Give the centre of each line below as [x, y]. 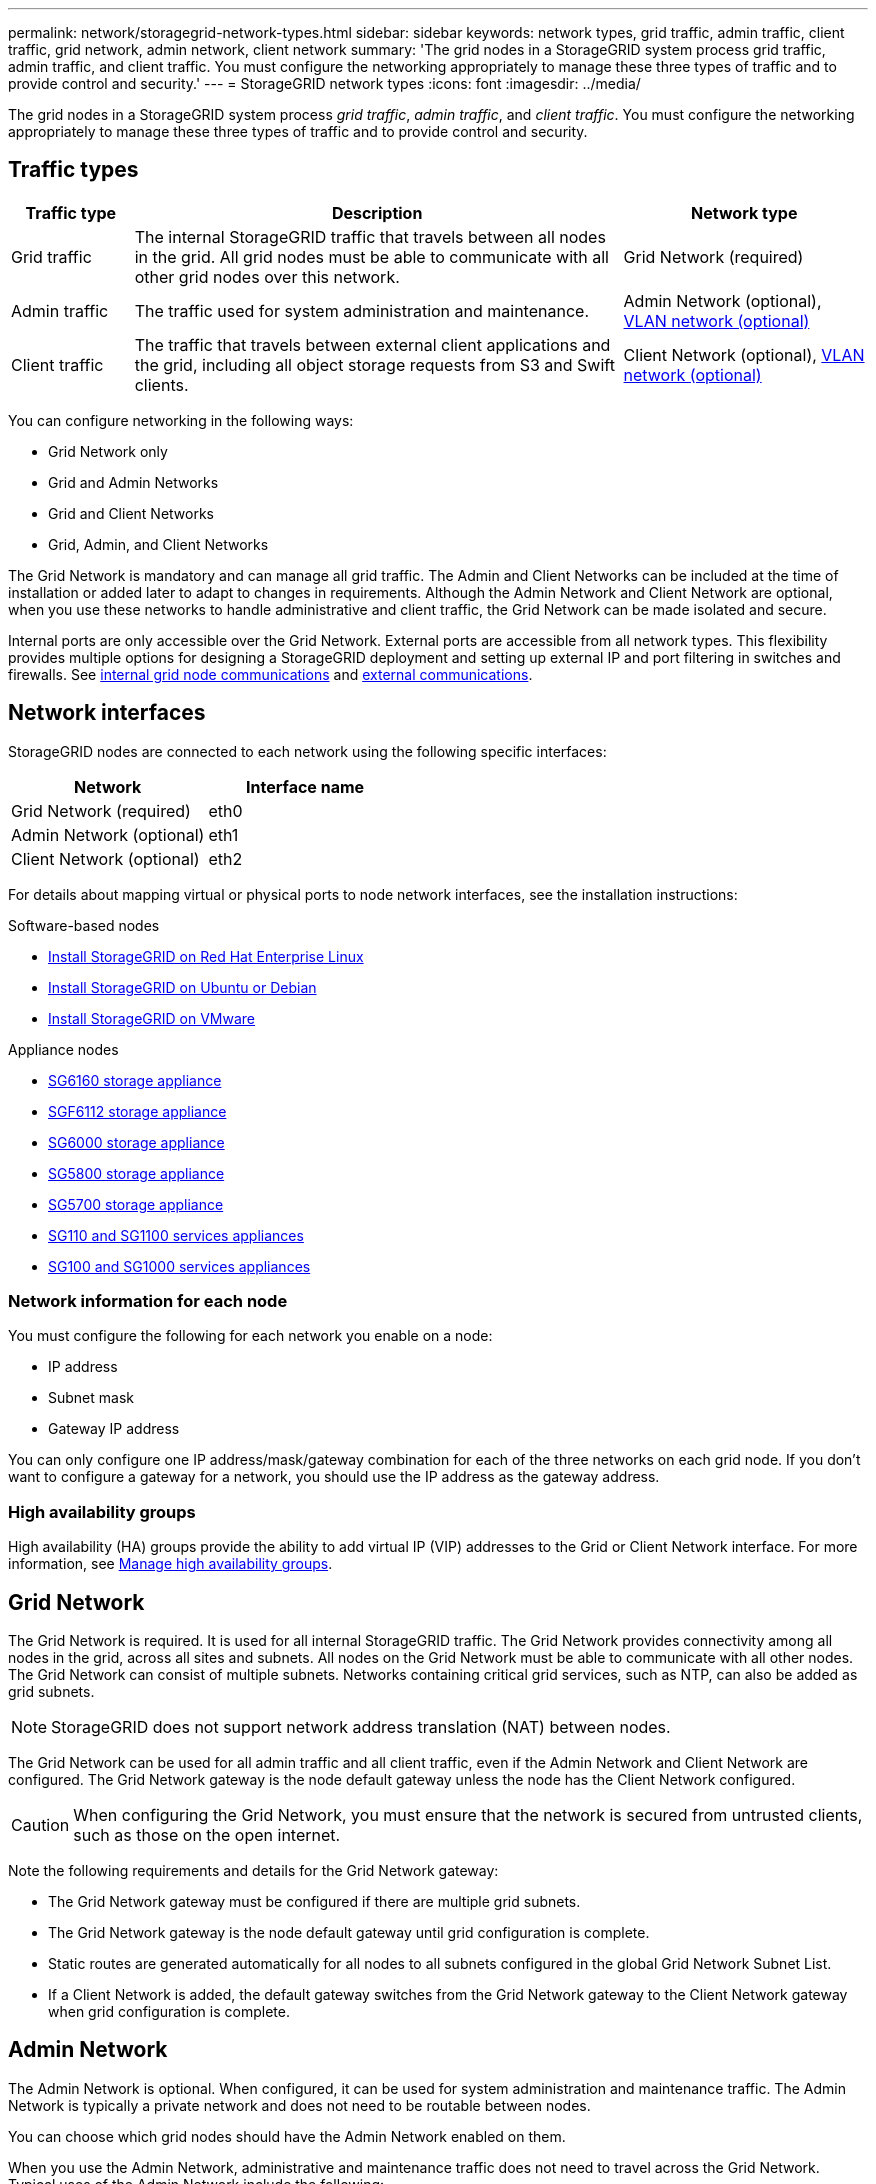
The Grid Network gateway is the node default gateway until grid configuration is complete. [349, 1933]
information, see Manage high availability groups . [170, 1564]
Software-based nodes [84, 925]
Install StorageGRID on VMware [152, 1018]
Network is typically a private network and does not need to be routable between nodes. [299, 2105]
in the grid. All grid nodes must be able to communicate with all [371, 256]
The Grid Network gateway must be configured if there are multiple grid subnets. [314, 1902]
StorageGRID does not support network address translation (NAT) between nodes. [361, 1727]
